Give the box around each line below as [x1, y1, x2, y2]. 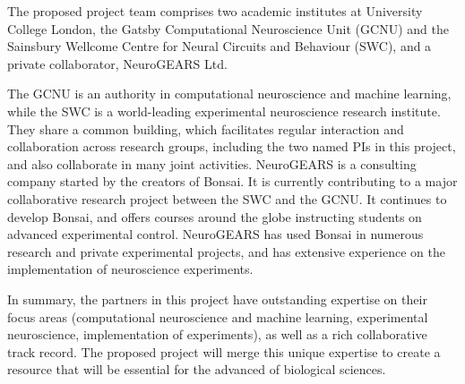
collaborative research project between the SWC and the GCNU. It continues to [7, 189, 447, 208]
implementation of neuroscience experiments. [7, 260, 254, 278]
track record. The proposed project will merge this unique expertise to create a [7, 342, 441, 361]
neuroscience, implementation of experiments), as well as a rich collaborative [7, 325, 427, 344]
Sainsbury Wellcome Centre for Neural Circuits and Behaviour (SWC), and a [7, 37, 432, 55]
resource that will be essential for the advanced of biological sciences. [7, 360, 386, 379]
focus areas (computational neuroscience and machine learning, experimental [7, 307, 428, 326]
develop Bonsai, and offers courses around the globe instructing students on [7, 207, 422, 226]
